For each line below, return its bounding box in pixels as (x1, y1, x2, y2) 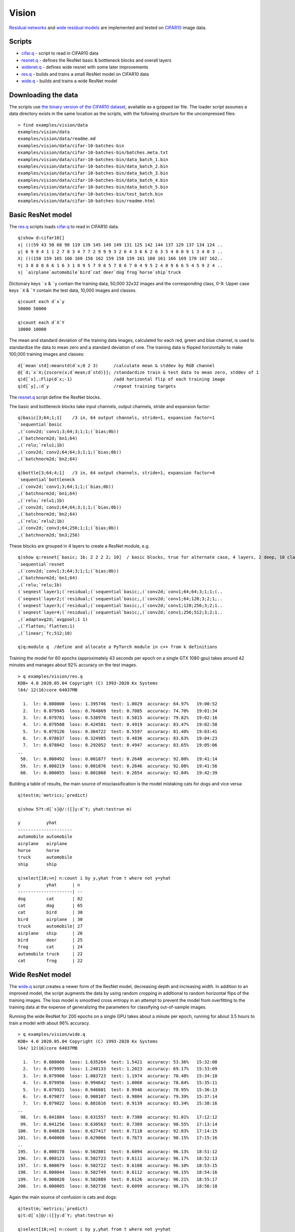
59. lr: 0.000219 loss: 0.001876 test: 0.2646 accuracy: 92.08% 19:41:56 (20, 763, 218, 769)
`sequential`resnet (18, 561, 65, 567)
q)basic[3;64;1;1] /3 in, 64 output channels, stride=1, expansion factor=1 (18, 414, 215, 420)
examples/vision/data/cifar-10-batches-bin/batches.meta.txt (18, 150, 168, 155)
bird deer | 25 (18, 937, 83, 943)
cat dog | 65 (18, 903, 83, 909)
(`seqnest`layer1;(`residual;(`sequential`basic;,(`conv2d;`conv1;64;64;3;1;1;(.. (18, 589, 223, 595)
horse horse (18, 848, 59, 853)
